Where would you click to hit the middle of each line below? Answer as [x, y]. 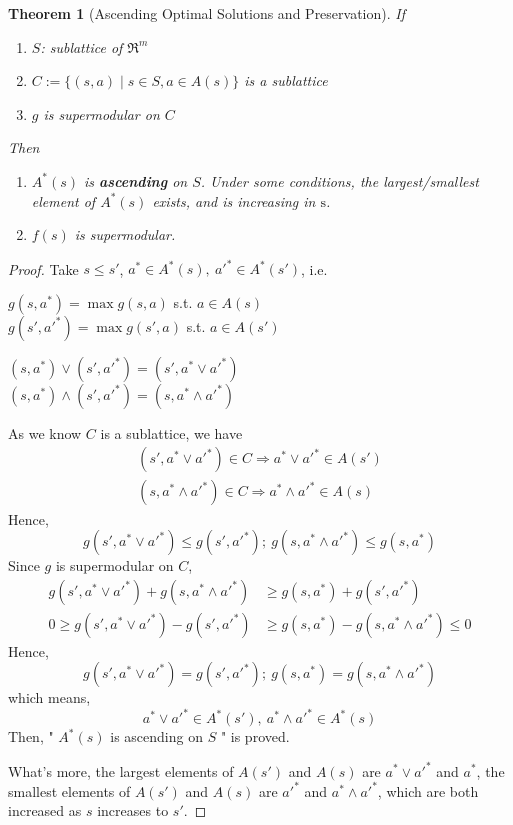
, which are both [428, 790]
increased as [45, 810]
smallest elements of [69, 790]
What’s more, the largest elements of [121, 770]
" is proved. [255, 736]
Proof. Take [43, 268]
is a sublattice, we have [171, 432]
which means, [49, 697]
